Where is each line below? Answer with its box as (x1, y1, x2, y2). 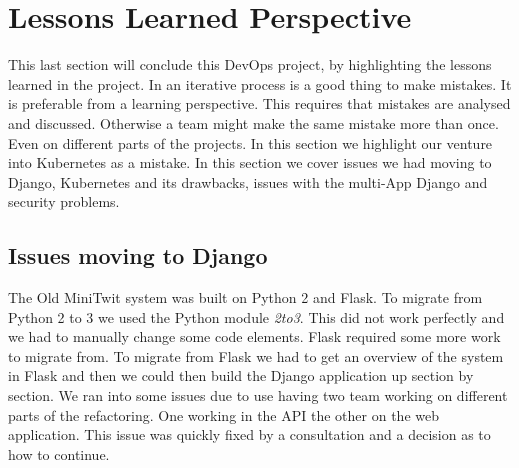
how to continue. (8, 443, 110, 464)
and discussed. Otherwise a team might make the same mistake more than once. (8, 112, 499, 133)
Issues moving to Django (8, 240, 268, 271)
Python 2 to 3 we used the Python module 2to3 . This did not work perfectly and (8, 306, 505, 327)
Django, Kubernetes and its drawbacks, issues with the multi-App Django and (8, 171, 488, 192)
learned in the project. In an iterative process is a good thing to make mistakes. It (8, 73, 512, 94)
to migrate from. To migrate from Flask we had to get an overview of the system (8, 345, 504, 366)
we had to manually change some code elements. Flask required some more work (8, 326, 501, 347)
